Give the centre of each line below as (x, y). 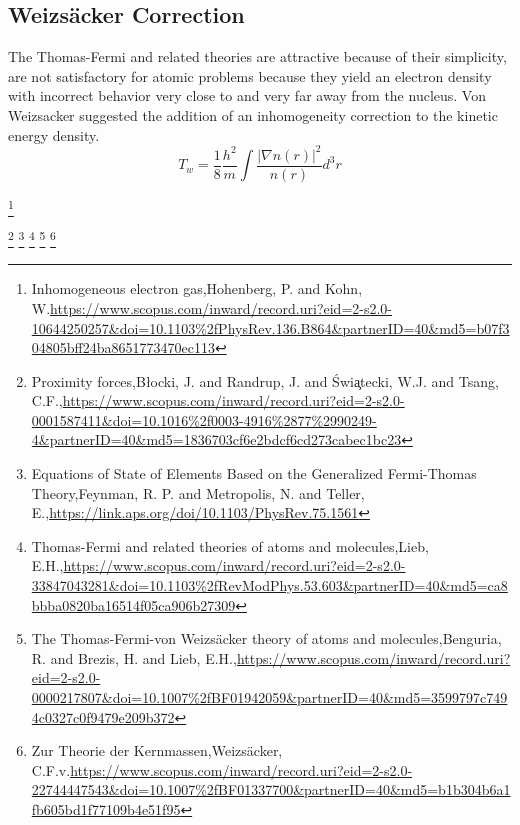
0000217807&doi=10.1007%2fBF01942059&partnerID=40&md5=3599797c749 (269, 697)
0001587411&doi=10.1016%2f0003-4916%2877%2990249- (204, 419)
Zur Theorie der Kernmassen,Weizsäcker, (157, 750)
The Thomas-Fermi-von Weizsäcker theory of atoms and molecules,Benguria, (266, 638)
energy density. (54, 134)
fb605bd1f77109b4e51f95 (106, 808)
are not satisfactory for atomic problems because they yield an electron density (250, 75)
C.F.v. (51, 769)
